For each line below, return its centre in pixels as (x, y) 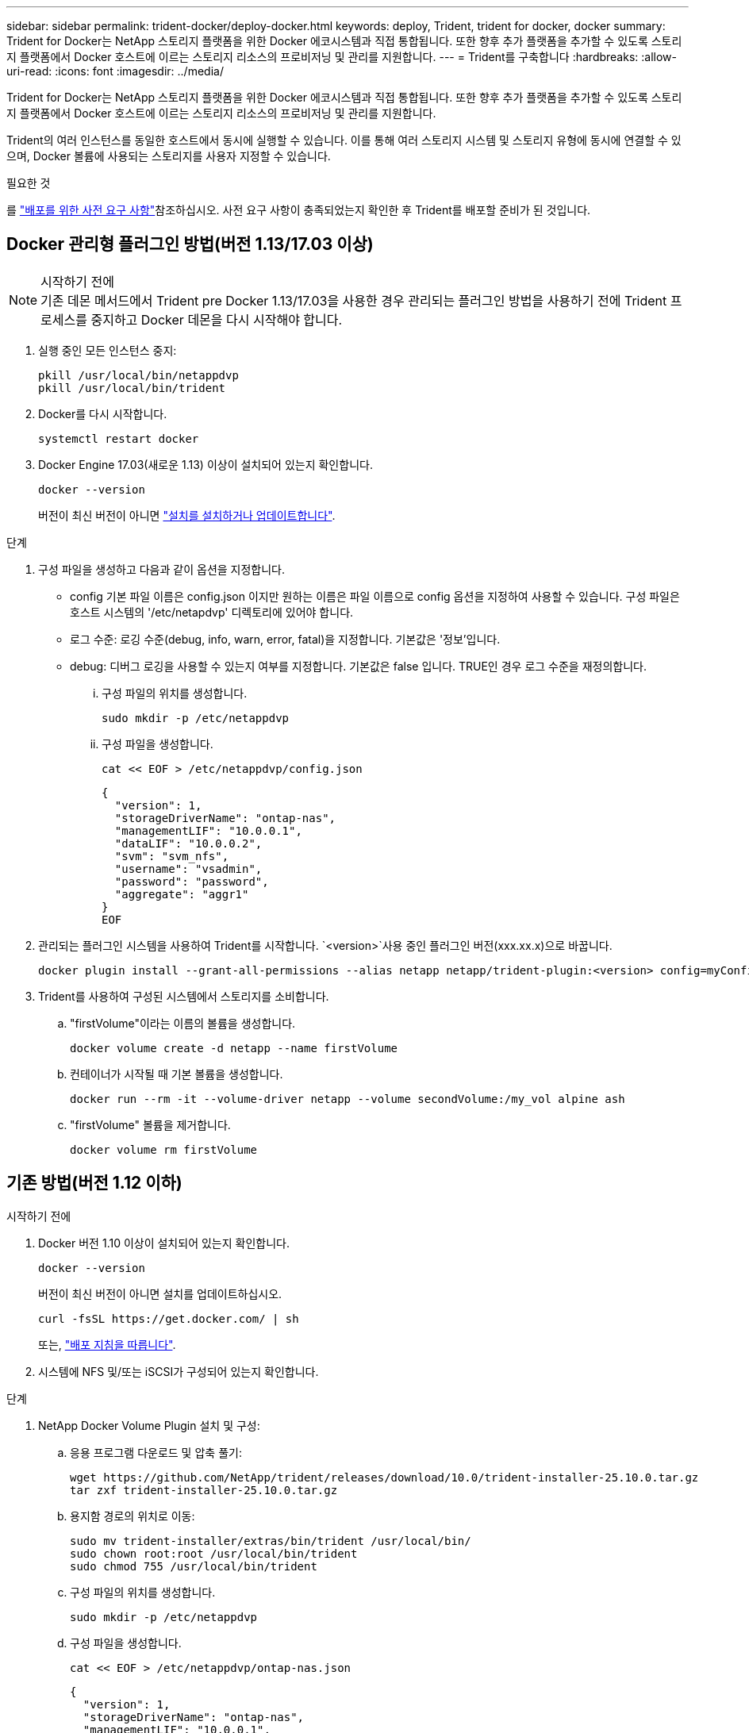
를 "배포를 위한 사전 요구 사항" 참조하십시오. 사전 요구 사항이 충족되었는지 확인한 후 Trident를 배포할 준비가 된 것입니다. (299, 210)
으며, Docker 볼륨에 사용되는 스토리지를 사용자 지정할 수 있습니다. (169, 156)
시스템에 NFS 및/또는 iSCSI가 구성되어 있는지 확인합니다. (179, 1371)
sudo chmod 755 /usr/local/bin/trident (194, 1566)
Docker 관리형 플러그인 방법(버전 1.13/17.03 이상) (190, 244)
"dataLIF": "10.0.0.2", (188, 843)
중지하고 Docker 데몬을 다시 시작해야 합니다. (217, 319)
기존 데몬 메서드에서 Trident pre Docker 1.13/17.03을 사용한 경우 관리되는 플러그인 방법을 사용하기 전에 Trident (354, 300)
